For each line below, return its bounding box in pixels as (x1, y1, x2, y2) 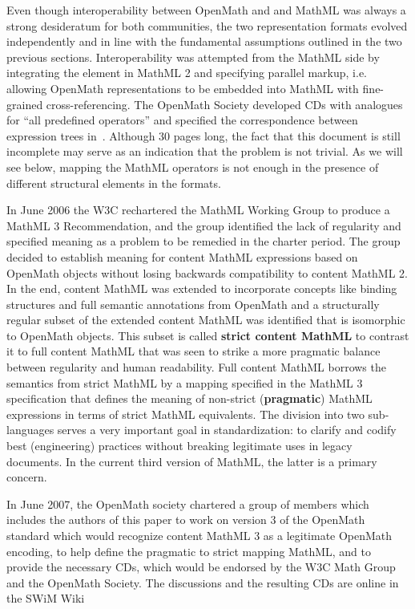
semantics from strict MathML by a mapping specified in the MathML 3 (6, 374, 363, 391)
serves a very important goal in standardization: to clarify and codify (57, 421, 397, 438)
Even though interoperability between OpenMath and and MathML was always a (6, 2, 406, 18)
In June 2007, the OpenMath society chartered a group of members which (6, 495, 369, 512)
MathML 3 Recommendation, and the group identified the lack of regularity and (6, 217, 401, 233)
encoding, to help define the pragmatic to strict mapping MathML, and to (6, 542, 371, 559)
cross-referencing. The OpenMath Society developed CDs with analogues (46, 95, 403, 112)
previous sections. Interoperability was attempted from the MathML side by (6, 48, 380, 65)
